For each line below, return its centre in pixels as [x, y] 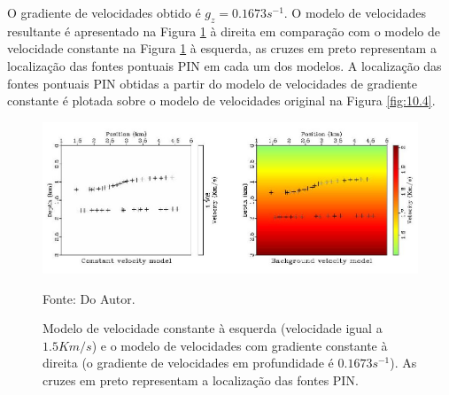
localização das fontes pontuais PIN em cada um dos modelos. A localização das [224, 65]
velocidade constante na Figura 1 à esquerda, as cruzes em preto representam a [222, 48]
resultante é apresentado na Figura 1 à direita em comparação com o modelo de [224, 31]
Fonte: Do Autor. [89, 298]
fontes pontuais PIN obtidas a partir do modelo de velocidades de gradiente [213, 83]
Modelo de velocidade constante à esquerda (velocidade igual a [213, 328]
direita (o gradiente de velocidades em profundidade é [188, 363]
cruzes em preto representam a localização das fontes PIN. [201, 380]
